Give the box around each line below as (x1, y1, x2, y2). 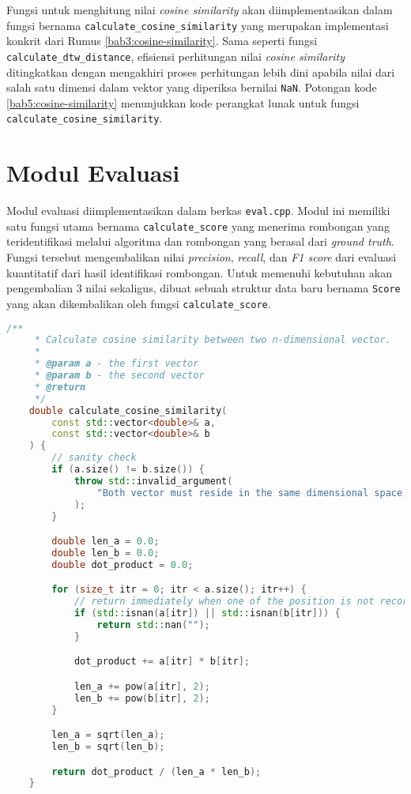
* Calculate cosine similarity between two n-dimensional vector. (34, 334, 391, 346)
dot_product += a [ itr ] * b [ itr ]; (74, 656, 250, 668)
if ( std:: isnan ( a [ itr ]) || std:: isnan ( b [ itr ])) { (74, 608, 341, 619)
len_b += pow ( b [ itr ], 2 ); (74, 692, 210, 704)
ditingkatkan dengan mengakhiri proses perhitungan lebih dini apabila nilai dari (6, 63, 395, 80)
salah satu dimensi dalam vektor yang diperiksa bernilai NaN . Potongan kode (6, 79, 377, 96)
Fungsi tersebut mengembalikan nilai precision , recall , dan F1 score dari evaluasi (6, 249, 397, 265)
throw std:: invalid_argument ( (74, 475, 233, 487)
